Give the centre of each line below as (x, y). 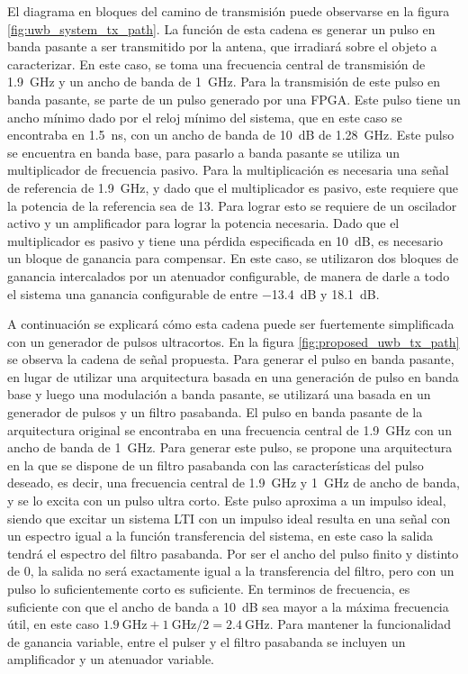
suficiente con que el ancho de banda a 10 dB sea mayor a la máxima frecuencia (228, 606)
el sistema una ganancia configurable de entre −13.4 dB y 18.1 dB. (193, 293)
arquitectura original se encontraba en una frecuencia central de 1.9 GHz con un (229, 429)
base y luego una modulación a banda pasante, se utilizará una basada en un (219, 394)
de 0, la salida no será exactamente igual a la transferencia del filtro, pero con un (231, 571)
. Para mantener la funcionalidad (360, 624)
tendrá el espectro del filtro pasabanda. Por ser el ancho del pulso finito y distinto (233, 553)
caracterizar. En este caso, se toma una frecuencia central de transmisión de (216, 64)
